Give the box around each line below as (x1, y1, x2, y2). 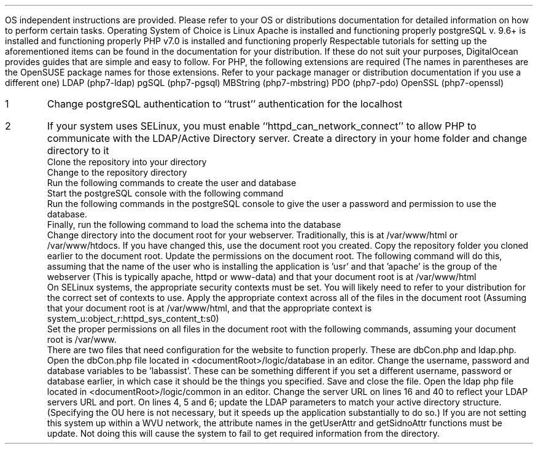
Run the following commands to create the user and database (47, 178, 297, 188)
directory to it (47, 144, 109, 157)
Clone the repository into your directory (47, 157, 207, 167)
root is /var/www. (47, 334, 117, 345)
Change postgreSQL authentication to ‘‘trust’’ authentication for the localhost (47, 98, 403, 110)
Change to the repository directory (47, 167, 187, 178)
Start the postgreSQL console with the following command (47, 188, 284, 198)
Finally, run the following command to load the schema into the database (47, 219, 341, 230)
